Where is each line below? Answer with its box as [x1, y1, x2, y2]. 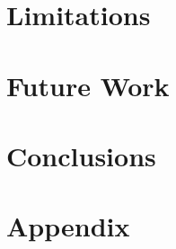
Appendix [6, 208, 130, 245]
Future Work [6, 67, 170, 103]
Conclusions [6, 137, 156, 173]
